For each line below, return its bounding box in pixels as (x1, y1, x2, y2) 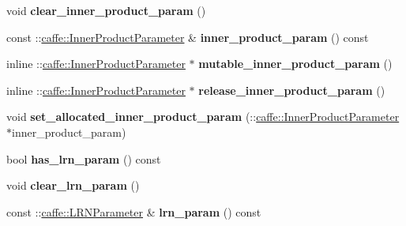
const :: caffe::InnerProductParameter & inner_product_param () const (6, 28, 369, 45)
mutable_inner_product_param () (198, 55, 393, 72)
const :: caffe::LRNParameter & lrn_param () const (6, 203, 261, 220)
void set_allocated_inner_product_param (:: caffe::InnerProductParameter (6, 108, 400, 125)
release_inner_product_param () (198, 81, 385, 98)
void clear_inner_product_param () (6, 2, 206, 18)
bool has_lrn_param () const (6, 150, 161, 167)
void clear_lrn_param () (6, 177, 140, 194)
